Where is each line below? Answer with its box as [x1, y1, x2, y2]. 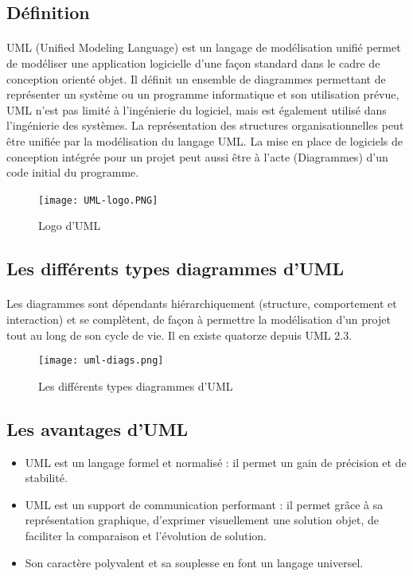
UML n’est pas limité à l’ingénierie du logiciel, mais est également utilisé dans [6, 101, 387, 118]
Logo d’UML [38, 217, 101, 234]
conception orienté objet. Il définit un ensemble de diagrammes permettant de [6, 70, 386, 87]
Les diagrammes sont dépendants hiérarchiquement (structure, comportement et [6, 295, 397, 312]
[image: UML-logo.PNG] [38, 194, 158, 206]
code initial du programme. [6, 164, 139, 181]
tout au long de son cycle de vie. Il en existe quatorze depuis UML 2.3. [6, 326, 353, 343]
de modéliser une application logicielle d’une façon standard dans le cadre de [6, 54, 380, 71]
